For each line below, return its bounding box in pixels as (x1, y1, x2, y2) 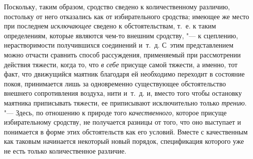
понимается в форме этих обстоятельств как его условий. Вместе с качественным (4, 126, 248, 136)
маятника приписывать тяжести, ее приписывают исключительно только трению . (4, 97, 247, 107)
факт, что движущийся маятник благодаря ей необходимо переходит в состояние (4, 69, 245, 79)
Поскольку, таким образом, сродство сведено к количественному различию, (4, 1, 230, 11)
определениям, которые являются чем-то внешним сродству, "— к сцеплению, (4, 30, 238, 40)
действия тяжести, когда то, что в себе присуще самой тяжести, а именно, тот (4, 59, 238, 69)
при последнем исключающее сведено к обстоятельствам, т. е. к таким (4, 21, 216, 31)
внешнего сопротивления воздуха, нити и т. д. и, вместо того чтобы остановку (4, 88, 242, 98)
